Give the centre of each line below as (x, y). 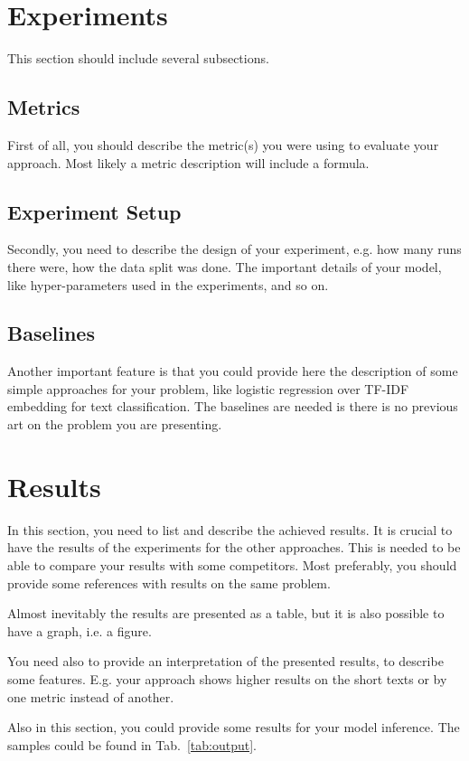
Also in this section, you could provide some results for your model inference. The (234, 727)
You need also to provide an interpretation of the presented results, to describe (225, 661)
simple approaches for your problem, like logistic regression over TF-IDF (208, 388)
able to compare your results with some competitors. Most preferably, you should (232, 564)
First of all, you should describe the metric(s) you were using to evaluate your (223, 144)
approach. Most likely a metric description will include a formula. (188, 162)
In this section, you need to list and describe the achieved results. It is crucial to (230, 529)
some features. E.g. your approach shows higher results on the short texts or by (227, 678)
